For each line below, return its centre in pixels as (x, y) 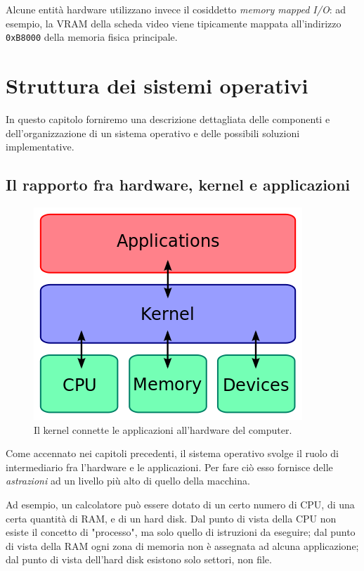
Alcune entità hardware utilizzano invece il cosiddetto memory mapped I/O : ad (176, 9)
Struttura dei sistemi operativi (157, 85)
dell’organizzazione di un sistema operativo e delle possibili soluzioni (153, 133)
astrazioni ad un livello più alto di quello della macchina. (128, 481)
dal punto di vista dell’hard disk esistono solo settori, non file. (139, 559)
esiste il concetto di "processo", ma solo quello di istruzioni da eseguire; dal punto (181, 532)
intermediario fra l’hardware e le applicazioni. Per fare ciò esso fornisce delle (169, 467)
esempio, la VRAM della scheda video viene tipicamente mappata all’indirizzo (174, 23)
